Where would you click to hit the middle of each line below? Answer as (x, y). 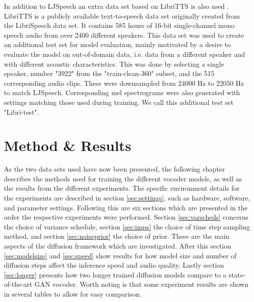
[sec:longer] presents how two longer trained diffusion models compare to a (115, 274)
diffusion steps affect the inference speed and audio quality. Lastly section (114, 265)
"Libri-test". (21, 112)
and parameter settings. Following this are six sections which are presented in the (126, 207)
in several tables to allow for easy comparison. (73, 293)
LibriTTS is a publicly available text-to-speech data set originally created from (122, 15)
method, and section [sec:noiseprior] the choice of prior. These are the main (117, 236)
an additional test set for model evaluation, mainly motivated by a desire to (117, 44)
